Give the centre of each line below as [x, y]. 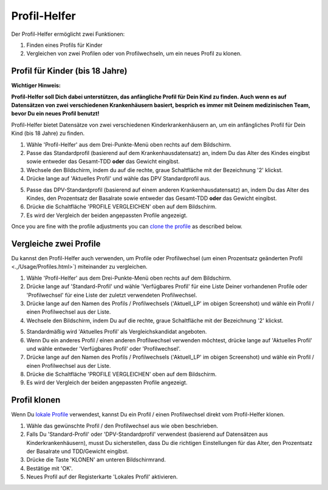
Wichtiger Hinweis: [36, 86]
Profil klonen [36, 400]
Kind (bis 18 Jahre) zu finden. [48, 133]
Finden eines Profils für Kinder [64, 45]
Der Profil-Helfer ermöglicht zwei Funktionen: [68, 34]
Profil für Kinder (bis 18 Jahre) [69, 71]
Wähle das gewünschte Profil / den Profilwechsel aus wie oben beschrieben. [122, 426]
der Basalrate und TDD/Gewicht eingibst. [77, 451]
